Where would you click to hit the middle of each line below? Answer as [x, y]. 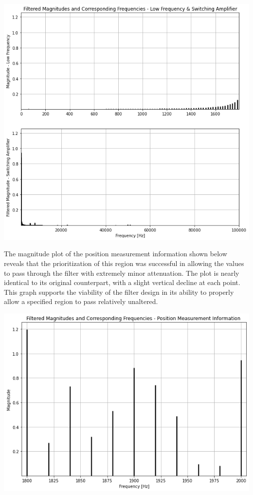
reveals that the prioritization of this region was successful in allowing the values [124, 263]
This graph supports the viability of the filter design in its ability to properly [119, 292]
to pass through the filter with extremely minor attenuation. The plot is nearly [122, 273]
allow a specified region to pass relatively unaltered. [81, 301]
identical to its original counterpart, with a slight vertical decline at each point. [122, 282]
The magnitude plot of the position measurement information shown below [116, 254]
